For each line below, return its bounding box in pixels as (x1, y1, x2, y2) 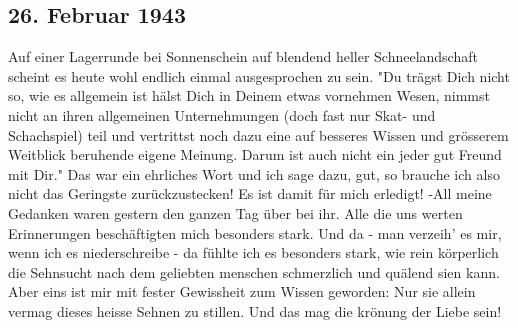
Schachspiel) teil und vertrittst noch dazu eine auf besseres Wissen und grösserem (8, 124, 509, 145)
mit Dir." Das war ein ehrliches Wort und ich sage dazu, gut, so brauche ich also (8, 163, 500, 184)
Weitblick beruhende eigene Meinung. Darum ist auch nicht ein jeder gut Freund (8, 144, 502, 165)
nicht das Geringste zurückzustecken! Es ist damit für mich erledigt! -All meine (8, 183, 492, 204)
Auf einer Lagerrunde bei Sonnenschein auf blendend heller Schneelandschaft (8, 46, 478, 67)
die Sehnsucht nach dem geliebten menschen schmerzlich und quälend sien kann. (8, 261, 500, 282)
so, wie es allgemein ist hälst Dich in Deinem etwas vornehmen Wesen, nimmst (8, 85, 490, 106)
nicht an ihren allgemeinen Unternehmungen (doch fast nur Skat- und (8, 104, 436, 125)
